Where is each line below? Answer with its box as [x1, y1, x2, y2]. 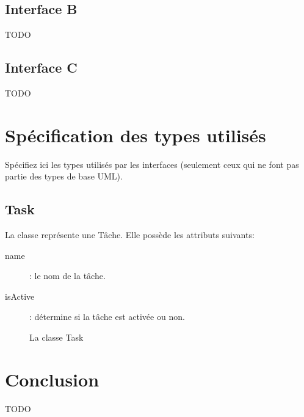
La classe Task [29, 331, 84, 344]
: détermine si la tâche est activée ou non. [29, 310, 185, 323]
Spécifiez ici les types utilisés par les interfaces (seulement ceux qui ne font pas [5, 158, 299, 170]
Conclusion [5, 366, 100, 391]
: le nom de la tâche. [29, 269, 106, 282]
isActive [5, 289, 35, 302]
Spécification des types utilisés [5, 122, 266, 147]
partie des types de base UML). [5, 170, 123, 183]
